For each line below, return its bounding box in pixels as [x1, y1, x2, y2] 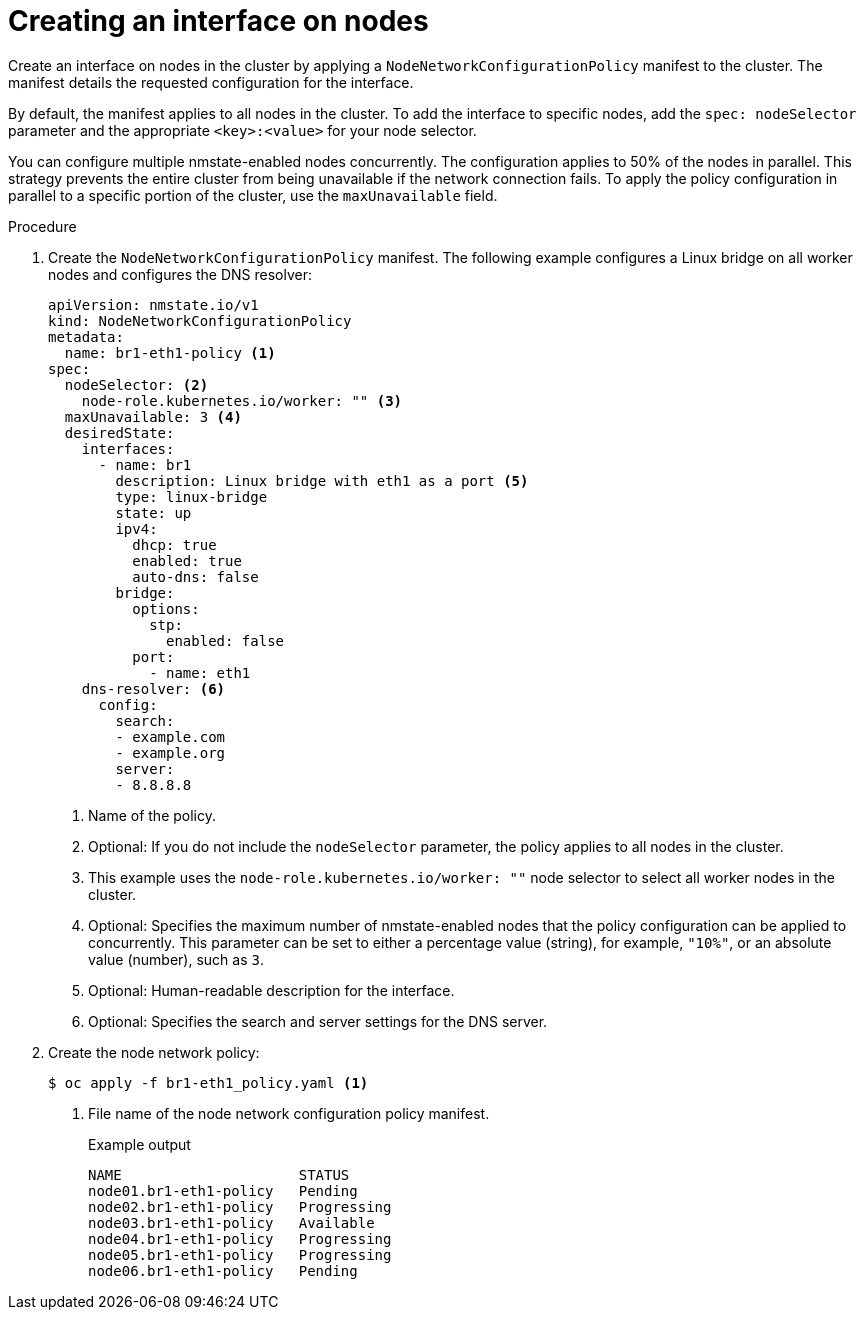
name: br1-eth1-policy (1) [64, 344, 276, 361]
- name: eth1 [149, 664, 251, 681]
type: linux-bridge [115, 488, 268, 505]
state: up [115, 504, 192, 521]
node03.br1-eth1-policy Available [88, 1214, 375, 1231]
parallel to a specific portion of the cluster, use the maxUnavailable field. [8, 186, 498, 204]
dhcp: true [132, 536, 217, 553]
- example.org [115, 744, 226, 761]
